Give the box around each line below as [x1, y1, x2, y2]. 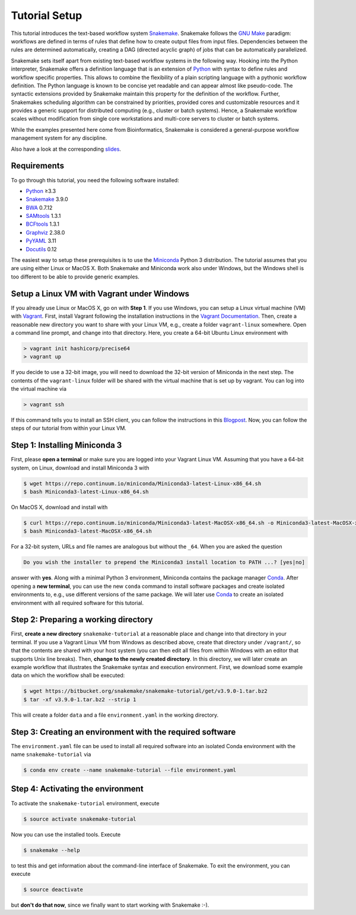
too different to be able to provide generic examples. [11, 273, 139, 280]
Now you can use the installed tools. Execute [11, 831, 121, 838]
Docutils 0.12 [26, 245, 58, 252]
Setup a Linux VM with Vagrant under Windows [11, 289, 190, 299]
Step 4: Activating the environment [11, 784, 144, 794]
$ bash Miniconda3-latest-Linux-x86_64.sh [23, 489, 149, 495]
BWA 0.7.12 [26, 204, 53, 211]
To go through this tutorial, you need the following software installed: [11, 176, 179, 183]
